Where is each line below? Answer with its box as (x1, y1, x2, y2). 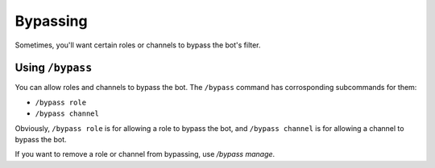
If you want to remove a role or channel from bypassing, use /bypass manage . (14, 150, 275, 159)
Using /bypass (14, 61, 93, 75)
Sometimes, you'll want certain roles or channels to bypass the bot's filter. (14, 40, 261, 50)
